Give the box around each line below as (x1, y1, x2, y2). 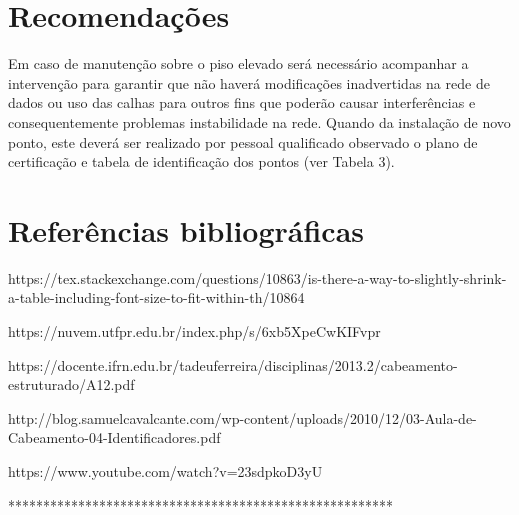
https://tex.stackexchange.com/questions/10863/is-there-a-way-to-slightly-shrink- (8, 267, 507, 288)
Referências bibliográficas (8, 209, 365, 250)
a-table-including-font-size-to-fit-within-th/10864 (8, 287, 305, 308)
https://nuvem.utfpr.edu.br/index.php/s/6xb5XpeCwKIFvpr (8, 321, 381, 341)
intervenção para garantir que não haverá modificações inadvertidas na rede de (8, 72, 490, 93)
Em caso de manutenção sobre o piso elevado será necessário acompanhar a (8, 53, 469, 74)
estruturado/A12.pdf (8, 374, 135, 395)
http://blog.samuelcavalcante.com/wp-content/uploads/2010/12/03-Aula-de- (8, 407, 477, 428)
